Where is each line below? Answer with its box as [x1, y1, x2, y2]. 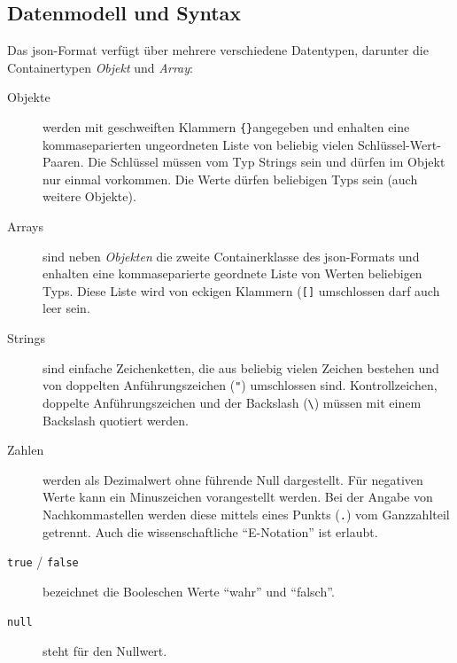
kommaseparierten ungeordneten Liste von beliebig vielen [43, 135, 354, 153]
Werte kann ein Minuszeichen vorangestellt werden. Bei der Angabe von [43, 487, 433, 506]
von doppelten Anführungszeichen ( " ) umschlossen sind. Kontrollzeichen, [43, 376, 438, 394]
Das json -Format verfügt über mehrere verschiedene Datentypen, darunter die [7, 41, 429, 59]
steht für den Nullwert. [43, 642, 167, 660]
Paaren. [43, 152, 84, 171]
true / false [7, 552, 79, 571]
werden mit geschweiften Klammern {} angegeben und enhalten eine [43, 117, 410, 136]
